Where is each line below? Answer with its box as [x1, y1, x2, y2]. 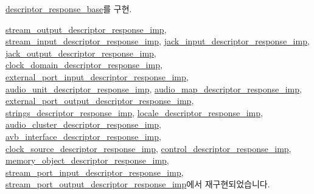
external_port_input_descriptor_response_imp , [5, 70, 189, 83]
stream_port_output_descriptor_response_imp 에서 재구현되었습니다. [5, 178, 270, 190]
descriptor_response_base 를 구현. [5, 2, 132, 15]
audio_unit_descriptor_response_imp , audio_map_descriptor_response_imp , [5, 82, 302, 95]
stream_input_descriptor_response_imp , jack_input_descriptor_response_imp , [5, 35, 310, 47]
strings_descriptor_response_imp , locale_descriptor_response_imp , [5, 106, 263, 119]
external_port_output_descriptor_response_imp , [5, 94, 194, 107]
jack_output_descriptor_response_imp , [5, 46, 156, 59]
